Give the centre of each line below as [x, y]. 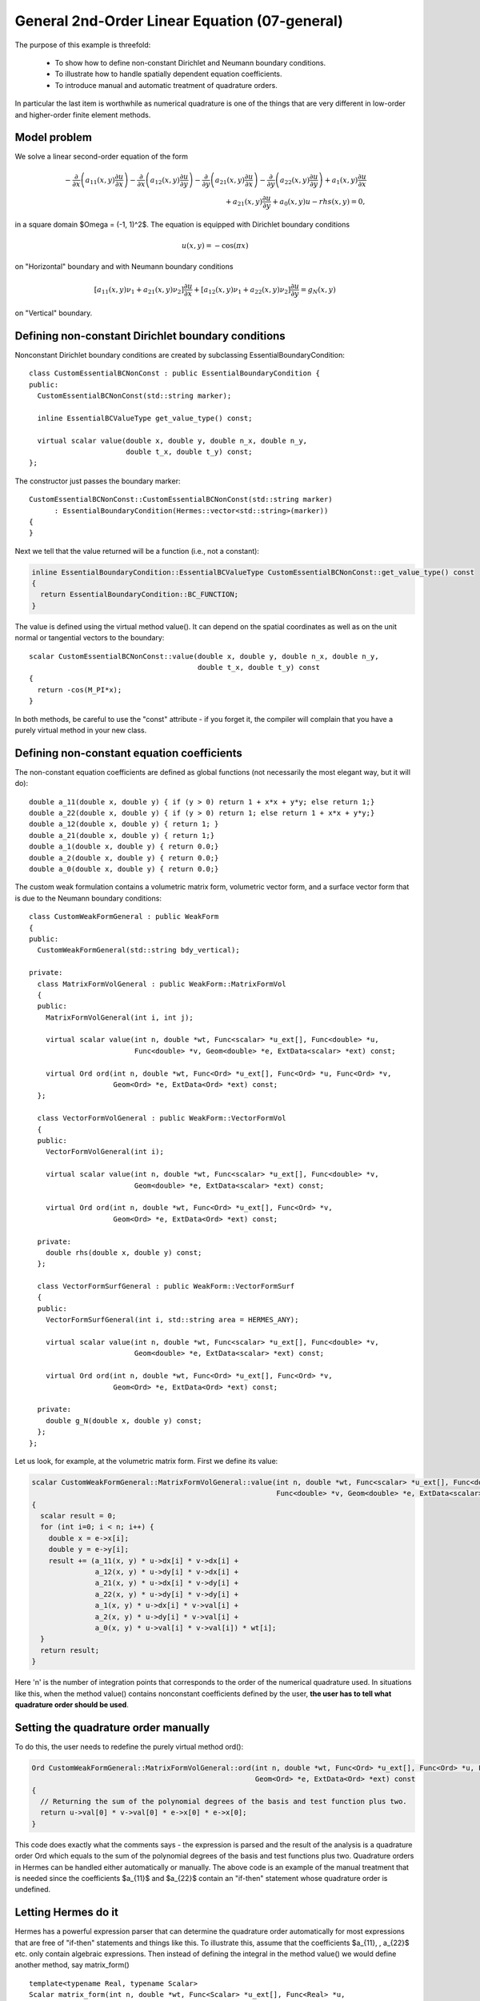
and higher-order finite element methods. [83, 114]
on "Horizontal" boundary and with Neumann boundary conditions [124, 266]
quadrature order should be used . [72, 1704]
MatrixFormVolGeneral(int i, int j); [119, 1017]
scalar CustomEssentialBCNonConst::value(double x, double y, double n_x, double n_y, [204, 656]
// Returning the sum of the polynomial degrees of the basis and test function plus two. [224, 1801]
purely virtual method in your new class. [81, 730]
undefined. [33, 1890]
